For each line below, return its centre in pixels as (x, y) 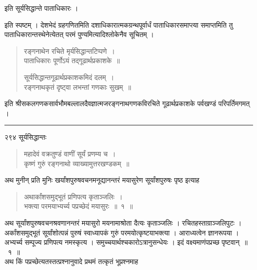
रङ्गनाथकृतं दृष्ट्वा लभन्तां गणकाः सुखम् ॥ (77, 87)
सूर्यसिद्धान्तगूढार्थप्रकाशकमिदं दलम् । (69, 77)
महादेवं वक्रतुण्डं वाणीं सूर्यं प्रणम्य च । (70, 153)
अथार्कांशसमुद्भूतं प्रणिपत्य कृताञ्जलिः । (73, 196)
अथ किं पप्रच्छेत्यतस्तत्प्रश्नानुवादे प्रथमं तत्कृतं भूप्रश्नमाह (72, 261)
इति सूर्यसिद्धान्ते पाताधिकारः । (41, 8)
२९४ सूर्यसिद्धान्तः (26, 137)
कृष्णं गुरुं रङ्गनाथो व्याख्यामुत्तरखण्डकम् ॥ (77, 163)
